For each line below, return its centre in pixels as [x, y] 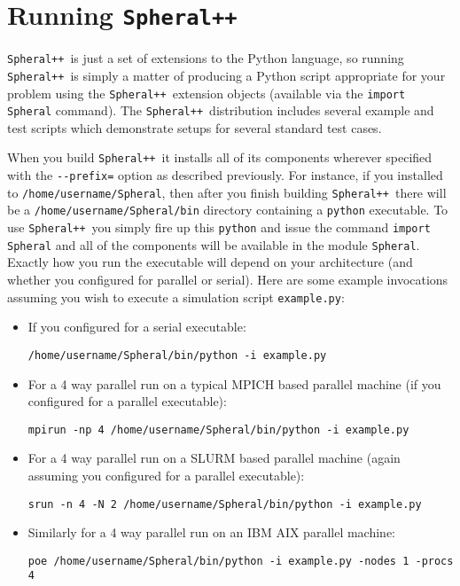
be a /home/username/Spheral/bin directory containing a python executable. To [228, 210]
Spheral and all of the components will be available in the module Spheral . [214, 244]
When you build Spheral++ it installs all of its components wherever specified [220, 157]
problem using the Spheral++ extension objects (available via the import [207, 93]
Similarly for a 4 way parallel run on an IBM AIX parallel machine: [211, 532]
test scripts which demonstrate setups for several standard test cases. [195, 127]
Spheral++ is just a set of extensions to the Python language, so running [206, 58]
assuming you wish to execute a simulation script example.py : [176, 297]
